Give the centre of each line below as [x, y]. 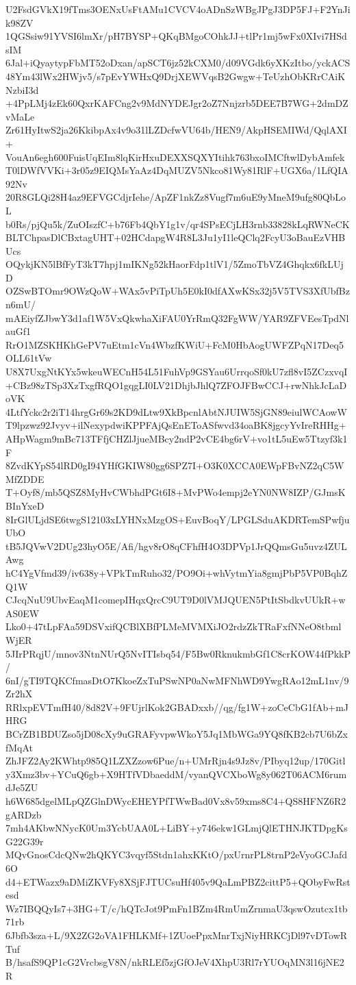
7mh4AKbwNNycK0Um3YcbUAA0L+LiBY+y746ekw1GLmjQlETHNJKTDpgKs [177, 828]
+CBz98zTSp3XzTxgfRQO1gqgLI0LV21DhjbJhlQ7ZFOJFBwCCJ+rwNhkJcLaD [176, 385]
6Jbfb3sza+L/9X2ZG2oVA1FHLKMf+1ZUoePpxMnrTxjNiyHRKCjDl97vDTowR [177, 935]
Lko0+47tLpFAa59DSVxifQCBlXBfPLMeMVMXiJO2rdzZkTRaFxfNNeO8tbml [174, 626]
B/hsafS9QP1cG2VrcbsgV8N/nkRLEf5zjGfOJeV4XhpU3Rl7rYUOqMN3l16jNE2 [175, 962]
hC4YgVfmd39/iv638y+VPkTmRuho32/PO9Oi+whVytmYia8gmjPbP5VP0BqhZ [177, 572]
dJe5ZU [22, 787]
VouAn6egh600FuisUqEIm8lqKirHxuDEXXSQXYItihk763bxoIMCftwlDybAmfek [175, 157]
